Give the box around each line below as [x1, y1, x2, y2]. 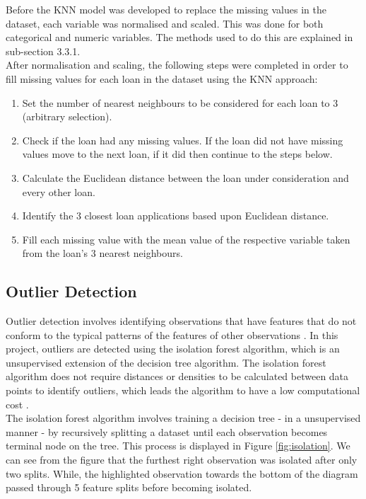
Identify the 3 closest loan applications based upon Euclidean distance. [22, 208, 329, 223]
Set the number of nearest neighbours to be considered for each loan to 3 [22, 95, 338, 110]
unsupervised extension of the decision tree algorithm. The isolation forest [6, 355, 326, 369]
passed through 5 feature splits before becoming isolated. [6, 480, 252, 495]
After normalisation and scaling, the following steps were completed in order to [6, 57, 348, 72]
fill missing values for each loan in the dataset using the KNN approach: [6, 71, 318, 86]
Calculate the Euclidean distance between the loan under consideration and [22, 170, 349, 185]
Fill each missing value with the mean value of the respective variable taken [22, 231, 350, 246]
